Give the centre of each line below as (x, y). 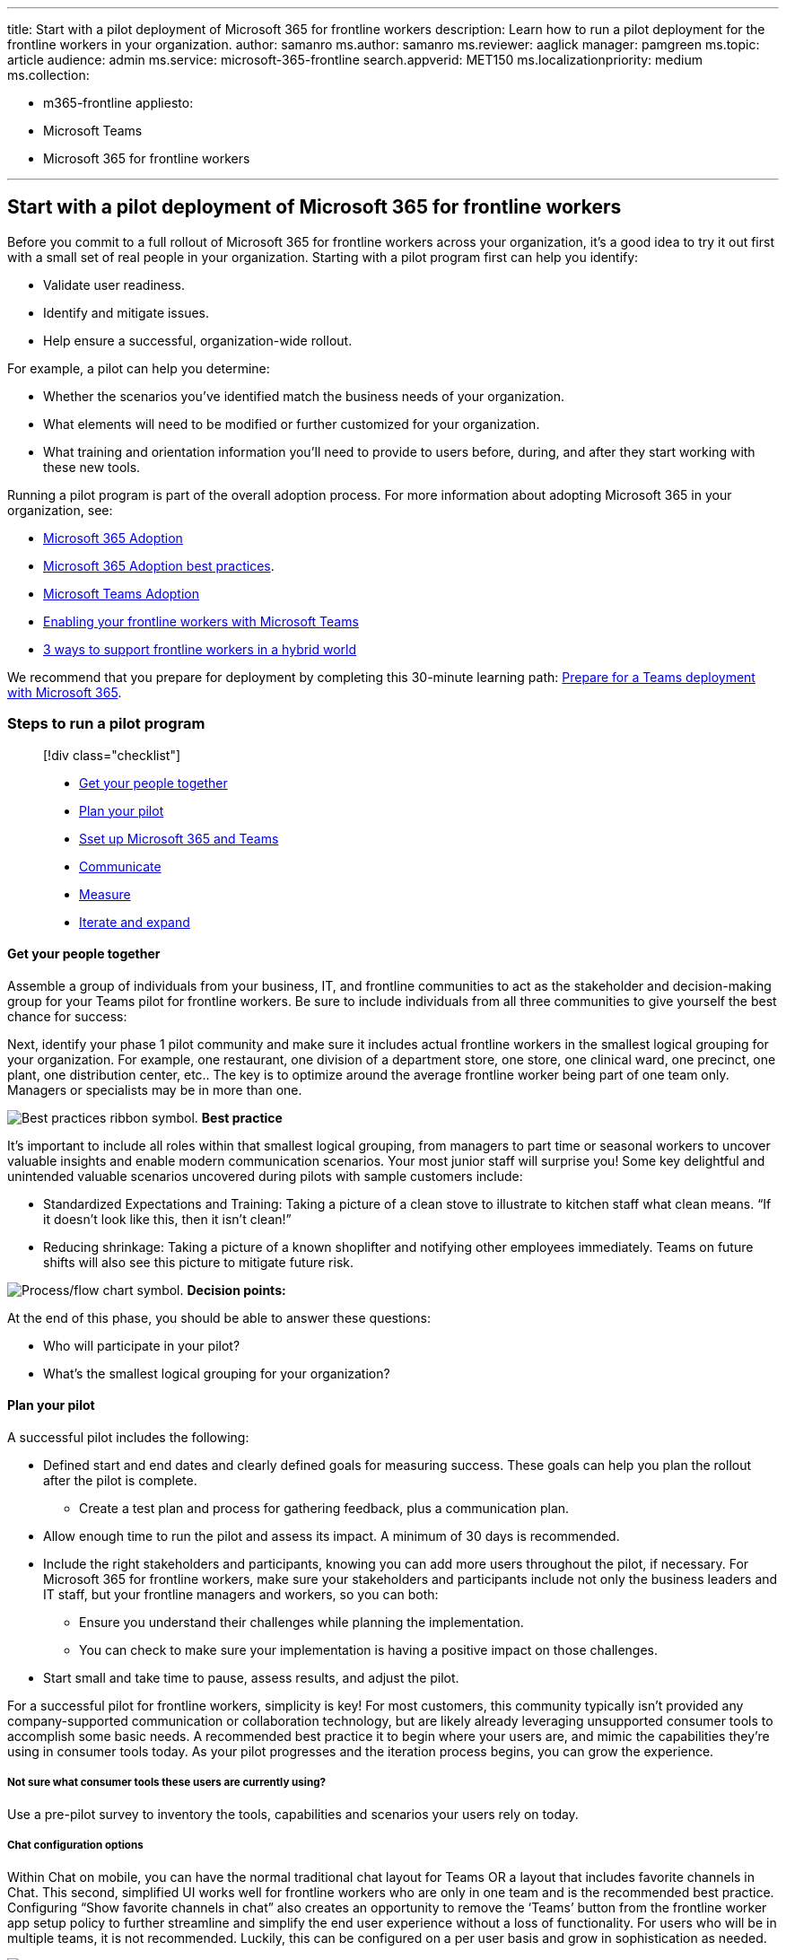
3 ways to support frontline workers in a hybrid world (200, 649)
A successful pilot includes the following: (128, 1438)
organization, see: (60, 510)
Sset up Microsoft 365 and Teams (179, 838)
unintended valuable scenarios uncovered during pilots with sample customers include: (265, 1176)
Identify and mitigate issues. (127, 312)
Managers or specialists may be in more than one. (155, 1089)
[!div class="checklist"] (112, 755)
